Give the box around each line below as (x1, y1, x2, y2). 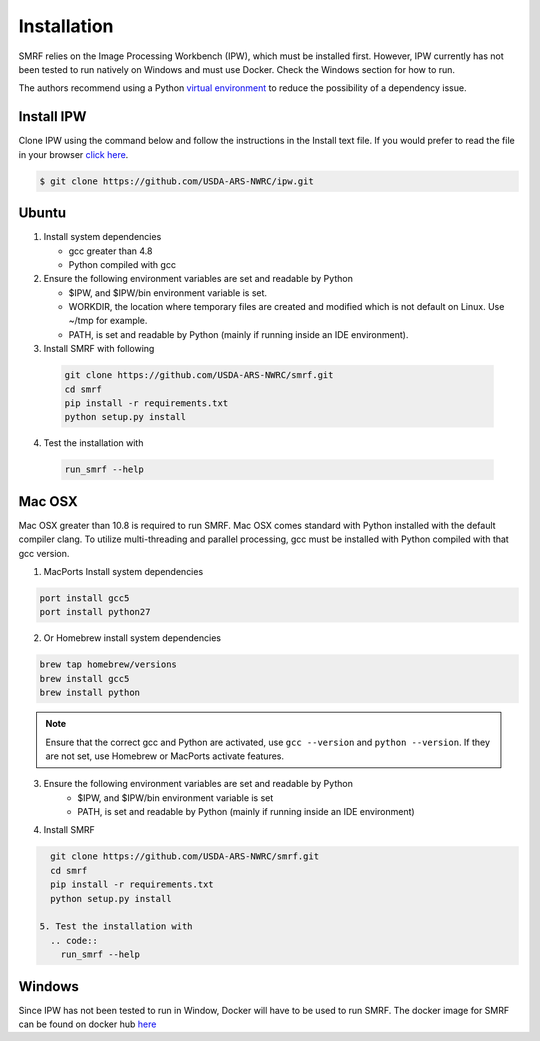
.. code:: (50, 935, 99, 946)
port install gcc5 (39, 593, 130, 604)
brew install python (39, 687, 140, 699)
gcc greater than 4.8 (68, 245, 153, 257)
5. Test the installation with (39, 921, 194, 932)
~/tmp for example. (68, 315, 148, 327)
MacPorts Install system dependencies (43, 566, 204, 578)
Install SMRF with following (43, 343, 155, 355)
